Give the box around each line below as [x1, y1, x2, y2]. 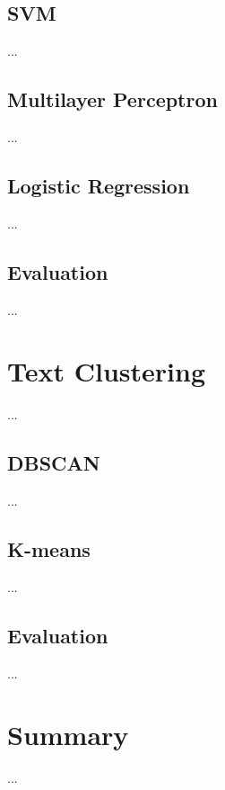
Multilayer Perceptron [7, 85, 218, 113]
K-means [7, 535, 91, 563]
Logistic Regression [7, 171, 190, 199]
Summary [7, 716, 129, 753]
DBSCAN [7, 449, 100, 477]
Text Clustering [7, 353, 205, 390]
